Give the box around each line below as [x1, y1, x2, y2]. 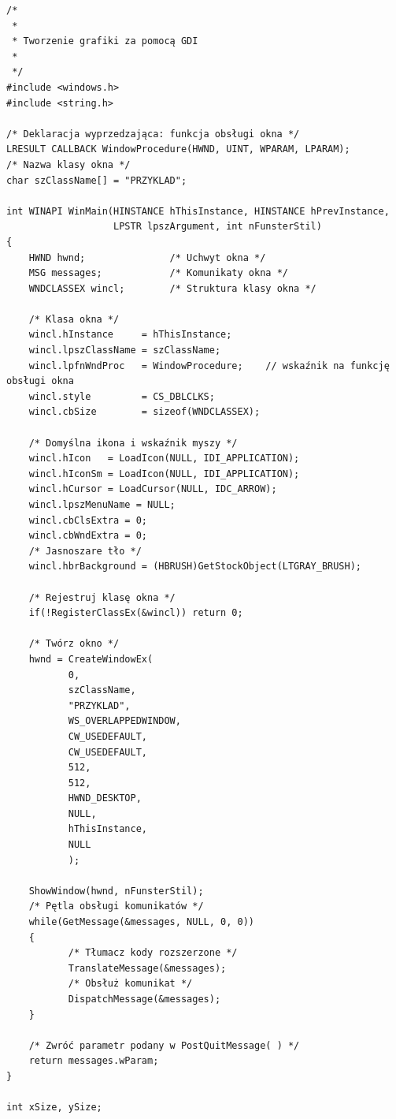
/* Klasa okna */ [28, 313, 120, 325]
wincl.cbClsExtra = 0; [28, 514, 147, 526]
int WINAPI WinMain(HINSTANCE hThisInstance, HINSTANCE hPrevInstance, [6, 205, 390, 217]
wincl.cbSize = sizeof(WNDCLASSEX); [28, 406, 261, 418]
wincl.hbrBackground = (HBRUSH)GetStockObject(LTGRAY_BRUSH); [28, 561, 362, 573]
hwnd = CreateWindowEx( [28, 653, 154, 665]
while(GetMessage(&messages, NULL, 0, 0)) [28, 916, 254, 928]
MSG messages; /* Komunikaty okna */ [28, 267, 288, 279]
